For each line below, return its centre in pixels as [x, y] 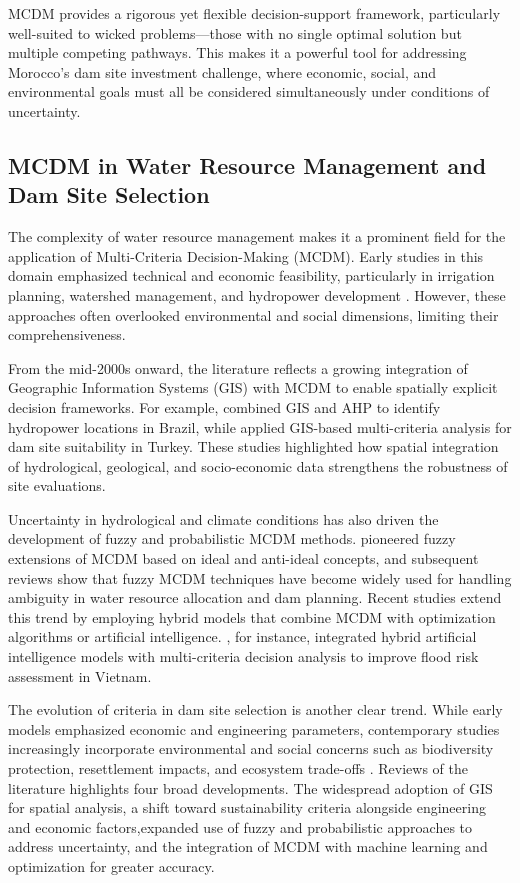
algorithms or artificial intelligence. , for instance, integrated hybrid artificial [242, 636]
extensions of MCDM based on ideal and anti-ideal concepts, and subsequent [243, 558]
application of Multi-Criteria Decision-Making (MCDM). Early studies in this [246, 255]
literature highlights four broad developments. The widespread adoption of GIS [250, 787]
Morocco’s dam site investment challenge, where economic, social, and [222, 71]
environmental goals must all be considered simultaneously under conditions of [249, 91]
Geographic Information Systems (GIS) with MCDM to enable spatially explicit [253, 387]
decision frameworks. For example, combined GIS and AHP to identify [224, 406]
